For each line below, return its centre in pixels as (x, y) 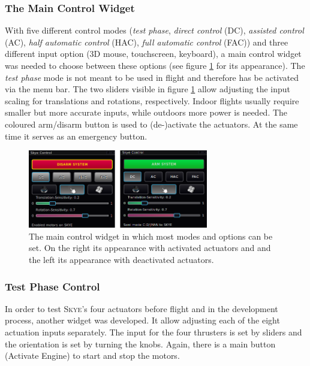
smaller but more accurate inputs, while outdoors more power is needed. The (146, 112)
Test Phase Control (52, 286)
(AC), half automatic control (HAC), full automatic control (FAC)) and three (147, 42)
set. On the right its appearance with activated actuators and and (150, 248)
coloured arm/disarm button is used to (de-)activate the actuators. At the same (151, 124)
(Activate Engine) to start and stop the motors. (92, 356)
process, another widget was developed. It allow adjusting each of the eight (142, 320)
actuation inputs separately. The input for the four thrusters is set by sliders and (154, 332)
